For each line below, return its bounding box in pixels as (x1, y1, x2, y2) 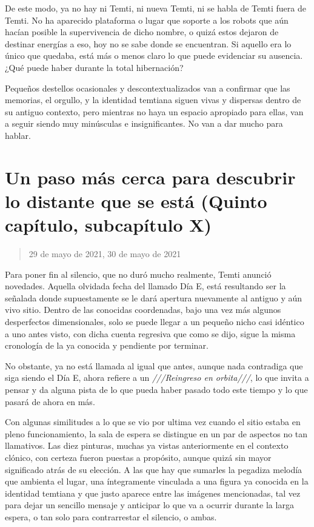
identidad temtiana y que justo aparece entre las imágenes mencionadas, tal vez (5, 486, 301, 499)
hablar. (5, 129, 31, 141)
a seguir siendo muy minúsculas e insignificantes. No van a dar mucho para (5, 117, 283, 130)
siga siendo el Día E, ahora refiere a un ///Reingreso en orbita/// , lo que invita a (5, 371, 309, 384)
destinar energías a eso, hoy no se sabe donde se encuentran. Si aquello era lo (5, 37, 292, 50)
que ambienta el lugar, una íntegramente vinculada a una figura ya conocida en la (5, 475, 309, 488)
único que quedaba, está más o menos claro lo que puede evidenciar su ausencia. (5, 49, 303, 62)
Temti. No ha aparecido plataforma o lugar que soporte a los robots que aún (5, 13, 289, 26)
